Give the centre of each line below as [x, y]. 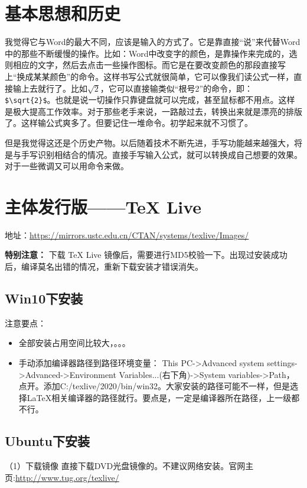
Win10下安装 [44, 298]
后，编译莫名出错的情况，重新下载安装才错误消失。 [104, 266]
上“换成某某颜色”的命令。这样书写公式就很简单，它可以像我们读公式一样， [149, 76]
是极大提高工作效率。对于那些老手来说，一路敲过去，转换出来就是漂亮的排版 [153, 111]
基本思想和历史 [63, 13]
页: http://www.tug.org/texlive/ [62, 477]
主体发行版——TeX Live [103, 206]
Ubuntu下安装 [47, 441]
